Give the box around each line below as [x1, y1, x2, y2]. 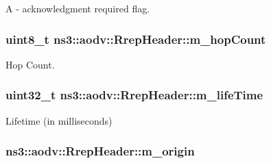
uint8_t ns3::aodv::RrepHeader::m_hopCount [5, 30, 266, 47]
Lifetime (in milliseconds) [5, 113, 113, 127]
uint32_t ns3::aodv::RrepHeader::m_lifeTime [5, 86, 263, 103]
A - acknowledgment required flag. [5, 1, 150, 15]
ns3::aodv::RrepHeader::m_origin [5, 142, 195, 160]
